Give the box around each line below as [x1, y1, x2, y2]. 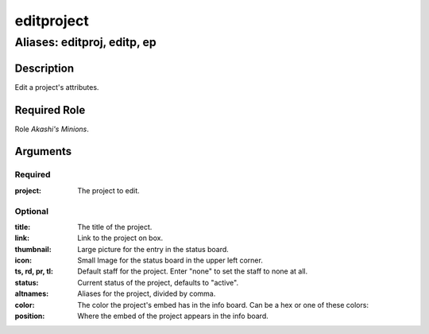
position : [14, 311, 45, 321]
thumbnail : [14, 244, 52, 254]
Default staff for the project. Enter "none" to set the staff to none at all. [77, 266, 308, 276]
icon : [14, 255, 33, 266]
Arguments [14, 145, 72, 158]
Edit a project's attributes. [14, 82, 99, 91]
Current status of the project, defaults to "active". [77, 278, 238, 287]
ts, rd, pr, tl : [14, 266, 54, 276]
